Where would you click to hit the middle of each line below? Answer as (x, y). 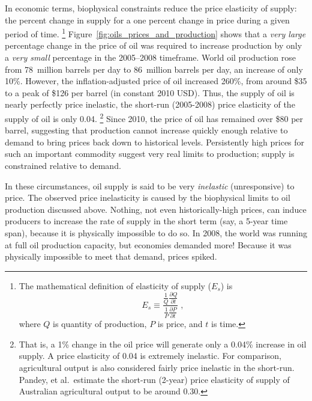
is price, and (180, 324)
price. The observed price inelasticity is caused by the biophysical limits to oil (148, 197)
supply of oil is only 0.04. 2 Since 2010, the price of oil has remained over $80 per (154, 118)
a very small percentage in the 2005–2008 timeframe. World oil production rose (151, 57)
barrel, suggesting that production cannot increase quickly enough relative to (146, 130)
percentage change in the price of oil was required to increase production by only (154, 45)
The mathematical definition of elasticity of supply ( (115, 285)
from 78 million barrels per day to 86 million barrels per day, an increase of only (154, 69)
